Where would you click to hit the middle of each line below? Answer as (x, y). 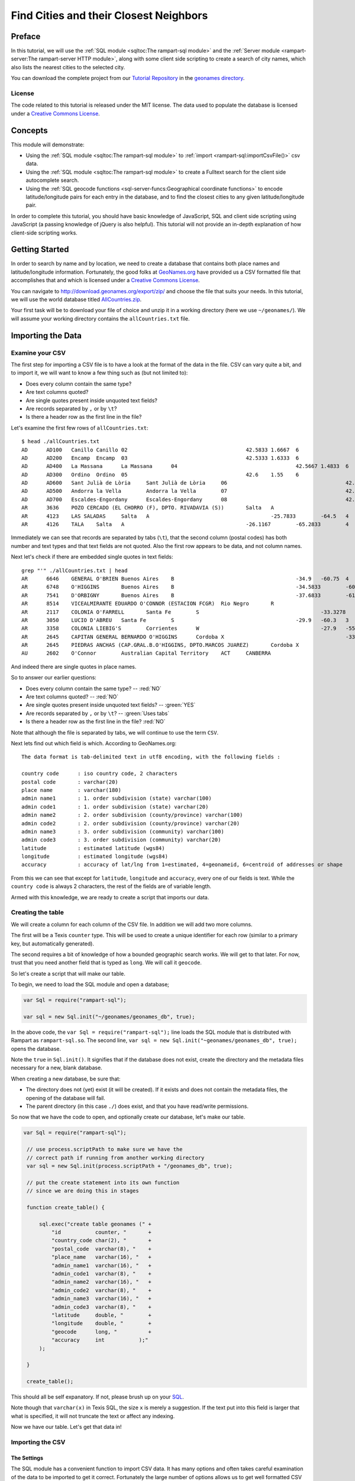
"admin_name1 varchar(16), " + (101, 1265)
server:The (24, 59)
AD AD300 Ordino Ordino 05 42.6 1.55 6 (160, 475)
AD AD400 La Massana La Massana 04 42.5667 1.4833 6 (185, 466)
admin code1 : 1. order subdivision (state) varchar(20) (115, 807)
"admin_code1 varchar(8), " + (101, 1274)
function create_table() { (66, 1207)
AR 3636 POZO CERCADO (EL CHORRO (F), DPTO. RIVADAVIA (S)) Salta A (148, 508)
